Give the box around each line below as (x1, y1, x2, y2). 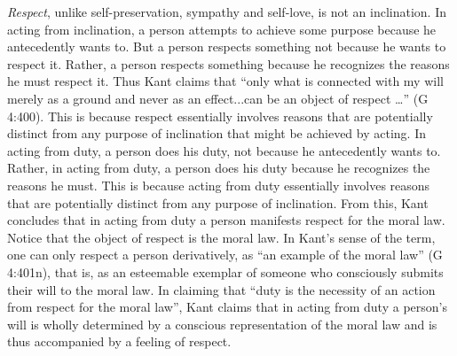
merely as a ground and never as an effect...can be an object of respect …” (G (7, 89, 429, 107)
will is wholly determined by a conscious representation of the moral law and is (7, 314, 437, 333)
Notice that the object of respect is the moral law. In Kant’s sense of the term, (7, 228, 436, 246)
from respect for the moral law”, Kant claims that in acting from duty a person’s (7, 298, 447, 316)
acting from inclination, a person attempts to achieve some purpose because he (7, 19, 437, 38)
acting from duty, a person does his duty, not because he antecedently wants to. (7, 141, 441, 159)
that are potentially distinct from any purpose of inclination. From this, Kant (7, 193, 429, 212)
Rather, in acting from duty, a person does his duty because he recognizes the (7, 159, 430, 177)
